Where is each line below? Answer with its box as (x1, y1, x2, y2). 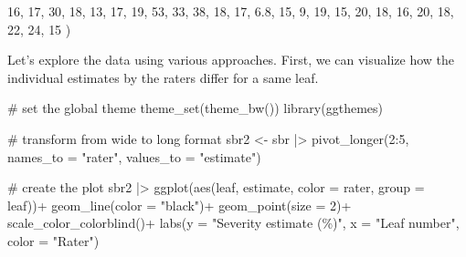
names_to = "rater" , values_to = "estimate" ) (7, 147, 261, 166)
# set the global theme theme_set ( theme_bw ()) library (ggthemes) (7, 98, 383, 118)
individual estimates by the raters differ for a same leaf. (7, 67, 319, 87)
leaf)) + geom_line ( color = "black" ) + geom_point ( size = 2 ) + (7, 195, 352, 214)
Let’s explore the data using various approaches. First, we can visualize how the (7, 50, 455, 69)
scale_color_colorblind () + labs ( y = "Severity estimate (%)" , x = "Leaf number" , (7, 213, 460, 232)
